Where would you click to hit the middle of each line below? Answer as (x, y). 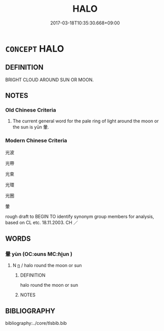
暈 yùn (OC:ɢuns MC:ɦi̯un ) (39, 254)
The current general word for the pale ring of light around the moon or (86, 121)
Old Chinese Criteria (31, 110)
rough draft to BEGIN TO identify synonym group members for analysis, (80, 216)
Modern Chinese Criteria (36, 141)
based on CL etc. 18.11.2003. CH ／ (42, 222)
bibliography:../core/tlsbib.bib (36, 323)
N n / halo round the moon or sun (47, 266)
